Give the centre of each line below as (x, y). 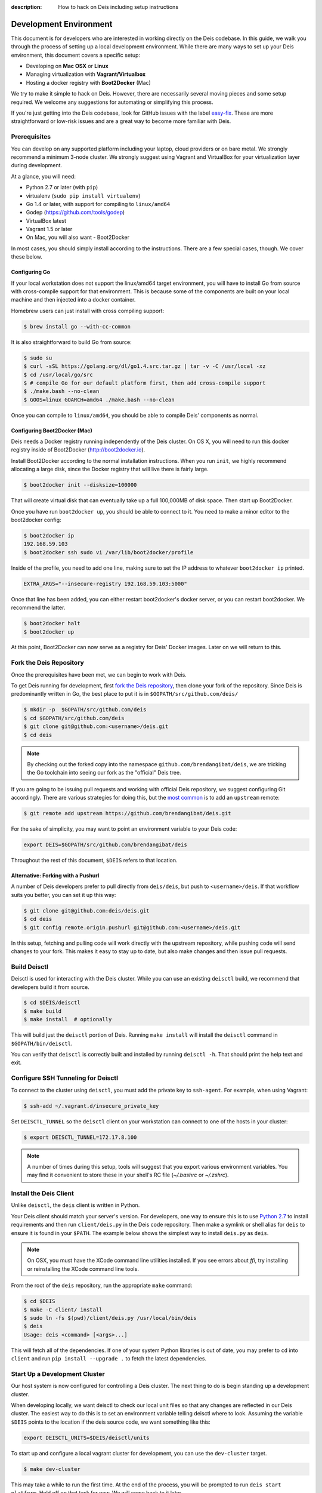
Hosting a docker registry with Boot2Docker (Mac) (89, 82)
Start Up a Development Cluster (58, 1374)
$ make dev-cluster (52, 1469)
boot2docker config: (36, 520)
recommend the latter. (38, 608)
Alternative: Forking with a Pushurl (55, 875)
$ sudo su (38, 358)
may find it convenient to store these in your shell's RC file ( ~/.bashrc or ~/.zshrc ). (128, 1175)
